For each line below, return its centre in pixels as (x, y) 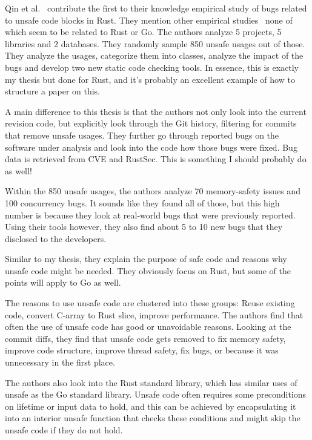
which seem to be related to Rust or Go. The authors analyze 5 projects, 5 (143, 32)
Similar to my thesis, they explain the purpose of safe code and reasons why (146, 259)
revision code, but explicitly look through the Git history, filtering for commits (151, 123)
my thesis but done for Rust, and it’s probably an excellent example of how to (150, 79)
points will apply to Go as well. (63, 282)
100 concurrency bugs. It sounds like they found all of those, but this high (142, 202)
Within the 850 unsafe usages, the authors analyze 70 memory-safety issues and (153, 191)
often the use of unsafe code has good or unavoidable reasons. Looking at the (148, 327)
